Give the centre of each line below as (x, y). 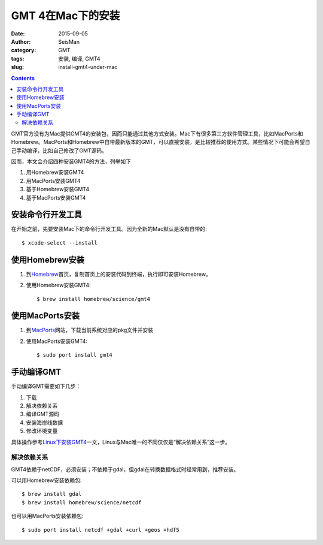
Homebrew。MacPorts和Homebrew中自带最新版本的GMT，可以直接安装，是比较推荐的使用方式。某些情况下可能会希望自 (161, 142)
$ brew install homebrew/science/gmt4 (94, 299)
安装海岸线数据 (44, 422)
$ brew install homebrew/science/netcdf (82, 502)
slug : (17, 67)
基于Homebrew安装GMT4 (58, 189)
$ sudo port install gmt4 (75, 355)
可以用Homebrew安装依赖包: (46, 480)
